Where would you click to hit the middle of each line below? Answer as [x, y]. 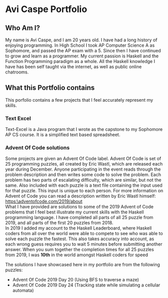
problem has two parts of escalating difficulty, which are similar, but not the [83, 180]
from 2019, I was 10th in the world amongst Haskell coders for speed [77, 255]
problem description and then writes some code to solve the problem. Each [83, 175]
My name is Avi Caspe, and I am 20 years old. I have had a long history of [81, 40]
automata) [23, 290]
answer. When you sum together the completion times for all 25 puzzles [80, 250]
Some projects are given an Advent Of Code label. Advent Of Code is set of [83, 159]
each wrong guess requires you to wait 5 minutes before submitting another [84, 244]
